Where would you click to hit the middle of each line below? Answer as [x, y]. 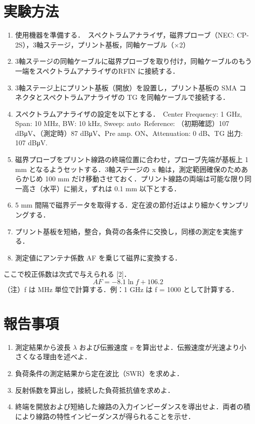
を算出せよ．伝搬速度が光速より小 [191, 347]
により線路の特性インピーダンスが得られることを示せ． [105, 416]
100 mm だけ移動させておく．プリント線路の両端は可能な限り [145, 179]
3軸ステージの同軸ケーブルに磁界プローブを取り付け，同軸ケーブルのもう [133, 61]
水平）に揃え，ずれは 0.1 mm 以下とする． [112, 188]
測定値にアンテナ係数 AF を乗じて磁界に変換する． [98, 257]
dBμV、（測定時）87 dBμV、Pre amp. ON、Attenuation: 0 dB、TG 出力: [129, 133]
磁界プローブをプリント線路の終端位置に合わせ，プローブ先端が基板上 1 [132, 159]
